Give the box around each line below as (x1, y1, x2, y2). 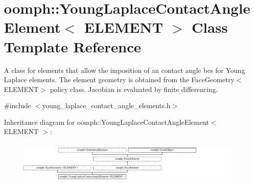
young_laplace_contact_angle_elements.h (42, 100, 170, 111)
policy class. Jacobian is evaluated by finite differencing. (50, 84, 218, 94)
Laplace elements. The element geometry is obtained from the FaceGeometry (4, 74, 234, 85)
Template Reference (4, 36, 141, 56)
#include (4, 100, 31, 111)
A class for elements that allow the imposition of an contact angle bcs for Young (4, 65, 245, 75)
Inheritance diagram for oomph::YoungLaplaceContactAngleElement (4, 116, 209, 127)
